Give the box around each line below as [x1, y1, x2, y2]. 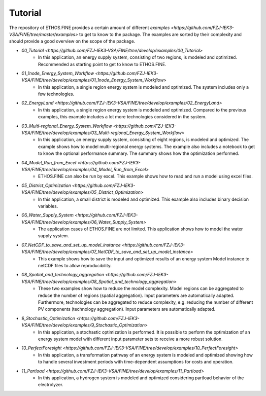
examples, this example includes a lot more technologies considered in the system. [38, 114, 207, 120]
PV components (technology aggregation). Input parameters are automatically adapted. [38, 306, 216, 312]
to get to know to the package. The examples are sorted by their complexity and [79, 31, 242, 37]
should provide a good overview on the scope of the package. [9, 38, 135, 44]
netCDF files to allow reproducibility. [38, 263, 112, 269]
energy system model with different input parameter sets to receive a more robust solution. [38, 336, 223, 342]
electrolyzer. [38, 382, 64, 388]
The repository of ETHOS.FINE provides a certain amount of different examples [9, 25, 170, 31]
